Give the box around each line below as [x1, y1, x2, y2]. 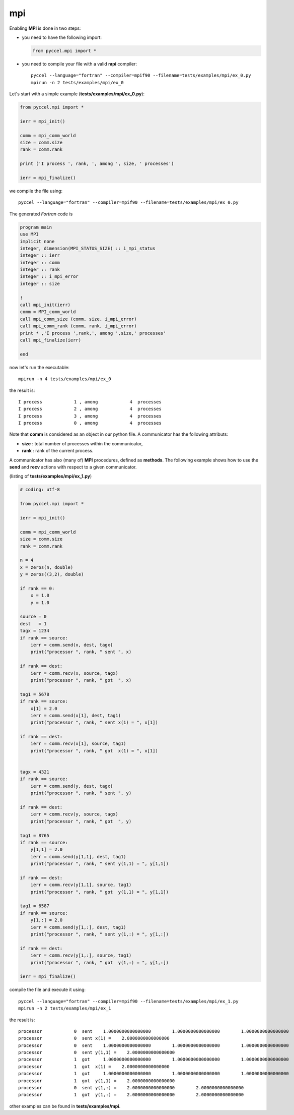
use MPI [20, 231, 39, 237]
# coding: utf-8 [20, 487, 60, 493]
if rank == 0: [20, 585, 55, 591]
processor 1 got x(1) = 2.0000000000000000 [18, 1064, 170, 1069]
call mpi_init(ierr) [20, 302, 70, 308]
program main [20, 224, 52, 230]
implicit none [20, 239, 55, 244]
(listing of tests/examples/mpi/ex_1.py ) [9, 473, 92, 479]
